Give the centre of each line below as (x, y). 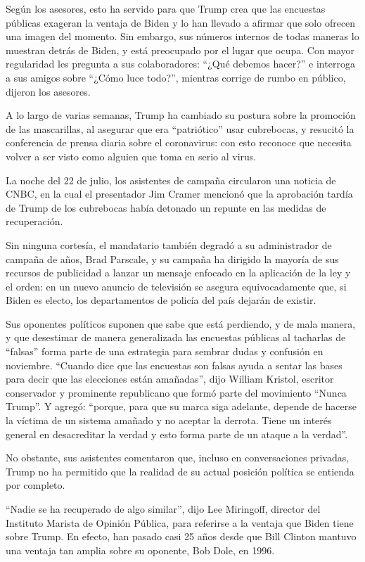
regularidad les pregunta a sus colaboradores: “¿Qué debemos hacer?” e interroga (180, 64)
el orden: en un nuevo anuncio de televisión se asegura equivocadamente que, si (176, 286)
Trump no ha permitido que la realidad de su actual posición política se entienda (180, 471)
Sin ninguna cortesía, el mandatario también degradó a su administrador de (169, 244)
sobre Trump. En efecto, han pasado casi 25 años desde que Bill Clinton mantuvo (181, 536)
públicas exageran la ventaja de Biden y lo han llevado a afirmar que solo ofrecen (181, 22)
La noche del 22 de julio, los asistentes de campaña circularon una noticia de (171, 180)
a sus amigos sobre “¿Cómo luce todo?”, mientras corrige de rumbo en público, (176, 77)
